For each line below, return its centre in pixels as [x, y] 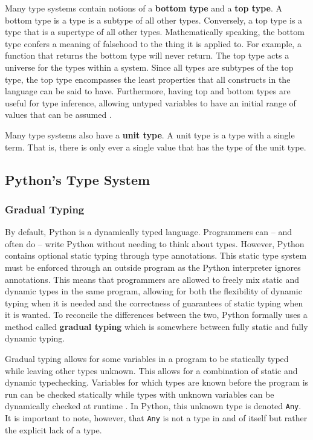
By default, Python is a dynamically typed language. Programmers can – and [148, 232]
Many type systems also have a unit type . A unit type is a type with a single [150, 134]
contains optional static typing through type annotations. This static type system [156, 255]
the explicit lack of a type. [53, 429]
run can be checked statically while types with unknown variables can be [140, 394]
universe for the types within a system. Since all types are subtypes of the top [149, 67]
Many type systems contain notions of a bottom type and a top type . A [144, 8]
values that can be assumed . [58, 115]
